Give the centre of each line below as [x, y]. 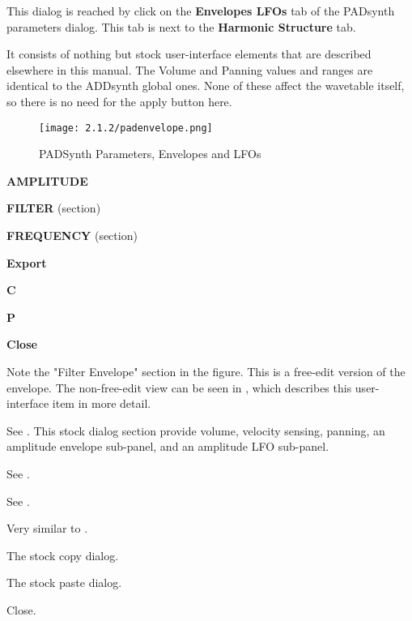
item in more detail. [102, 403]
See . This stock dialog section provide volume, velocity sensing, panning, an [196, 430]
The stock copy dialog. [63, 555]
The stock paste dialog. [64, 582]
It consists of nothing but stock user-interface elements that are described [189, 54]
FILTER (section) [54, 208]
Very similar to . [47, 528]
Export [27, 262]
